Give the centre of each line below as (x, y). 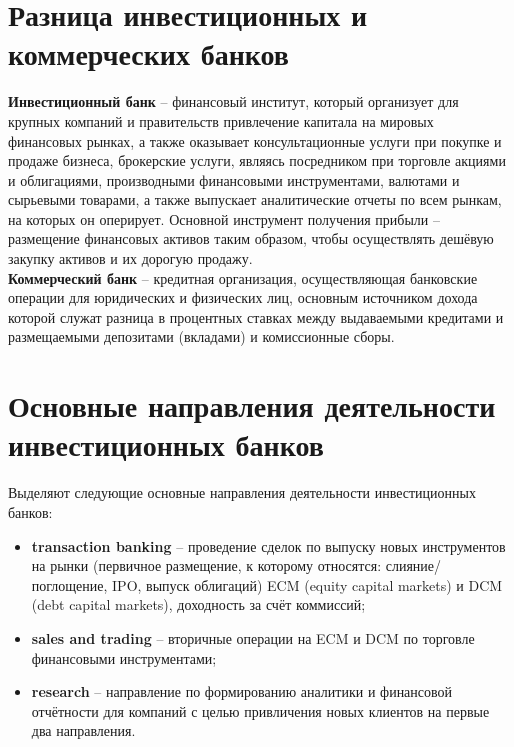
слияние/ (413, 565)
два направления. (83, 730)
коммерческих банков (148, 53)
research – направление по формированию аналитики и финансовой (242, 691)
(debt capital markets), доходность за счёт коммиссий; (198, 604)
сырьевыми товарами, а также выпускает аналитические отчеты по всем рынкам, (255, 199)
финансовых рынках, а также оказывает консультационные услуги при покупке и (255, 140)
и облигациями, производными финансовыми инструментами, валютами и (234, 179)
